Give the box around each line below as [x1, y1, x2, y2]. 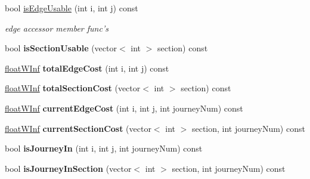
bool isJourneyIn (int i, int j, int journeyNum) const [5, 142, 203, 155]
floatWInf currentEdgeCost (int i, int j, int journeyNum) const [5, 101, 243, 114]
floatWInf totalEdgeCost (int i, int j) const [5, 61, 169, 74]
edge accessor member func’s [5, 21, 108, 34]
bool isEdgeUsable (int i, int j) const [5, 2, 138, 14]
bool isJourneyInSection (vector [5, 162, 132, 174]
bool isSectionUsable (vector [5, 42, 117, 54]
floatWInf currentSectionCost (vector [5, 122, 151, 134]
